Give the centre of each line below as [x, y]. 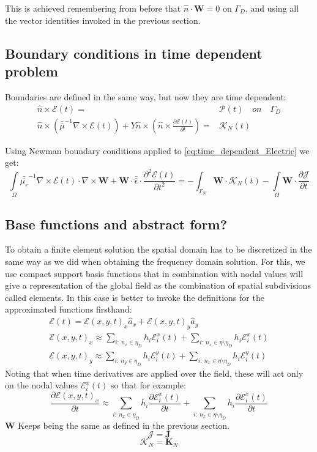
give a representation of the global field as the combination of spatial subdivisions [158, 285]
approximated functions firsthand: [69, 309]
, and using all [272, 8]
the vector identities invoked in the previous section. [103, 20]
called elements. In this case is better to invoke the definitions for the [135, 297]
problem [32, 71]
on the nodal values [42, 385]
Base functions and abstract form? [116, 224]
